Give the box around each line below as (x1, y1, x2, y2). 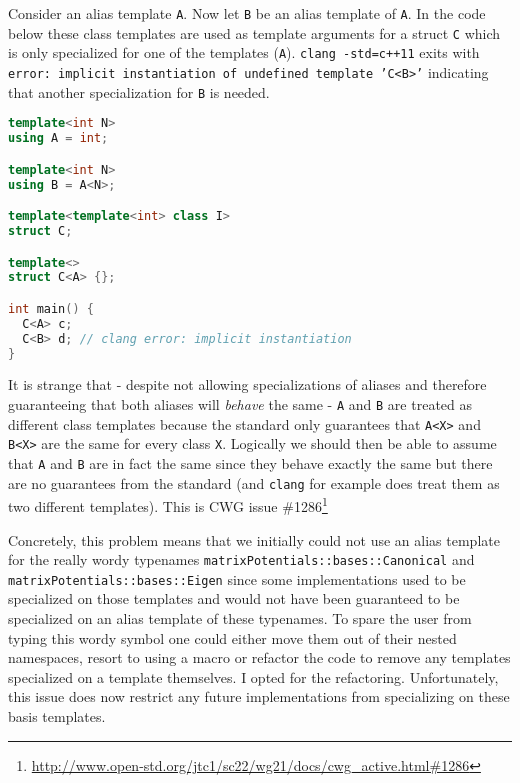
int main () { (8, 301, 94, 316)
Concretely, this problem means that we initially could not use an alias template (8, 529, 500, 550)
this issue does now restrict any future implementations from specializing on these (8, 686, 510, 707)
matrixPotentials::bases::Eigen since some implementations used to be (8, 568, 466, 589)
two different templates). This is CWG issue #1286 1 (8, 493, 328, 516)
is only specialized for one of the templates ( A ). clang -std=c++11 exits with (8, 42, 480, 63)
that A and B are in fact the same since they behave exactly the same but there (8, 452, 493, 473)
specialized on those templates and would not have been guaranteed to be (8, 588, 460, 609)
